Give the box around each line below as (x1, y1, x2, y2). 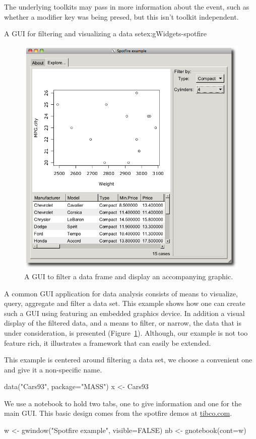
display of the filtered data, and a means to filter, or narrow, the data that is (4, 318, 242, 328)
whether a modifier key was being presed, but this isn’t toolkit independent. (4, 11, 239, 22)
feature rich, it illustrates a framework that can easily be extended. (4, 337, 211, 348)
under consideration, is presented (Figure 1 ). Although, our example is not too (4, 327, 248, 338)
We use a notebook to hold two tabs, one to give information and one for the (4, 398, 242, 408)
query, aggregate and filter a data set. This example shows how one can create (4, 298, 245, 308)
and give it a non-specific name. (4, 364, 102, 374)
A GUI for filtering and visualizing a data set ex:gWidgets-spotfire (4, 28, 207, 39)
